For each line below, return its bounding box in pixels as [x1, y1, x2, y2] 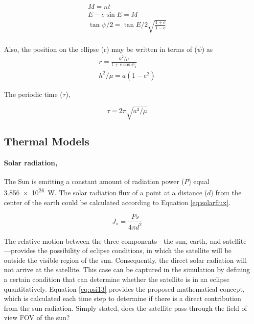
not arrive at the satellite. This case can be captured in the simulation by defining [4, 264, 250, 275]
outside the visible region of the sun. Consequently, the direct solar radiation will [4, 255, 247, 265]
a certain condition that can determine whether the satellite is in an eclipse [4, 274, 230, 284]
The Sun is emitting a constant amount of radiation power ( [4, 176, 185, 186]
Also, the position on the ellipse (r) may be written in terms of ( [4, 44, 197, 54]
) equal [188, 176, 209, 186]
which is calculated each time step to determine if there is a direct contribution [4, 293, 241, 303]
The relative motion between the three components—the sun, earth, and [4, 235, 221, 246]
